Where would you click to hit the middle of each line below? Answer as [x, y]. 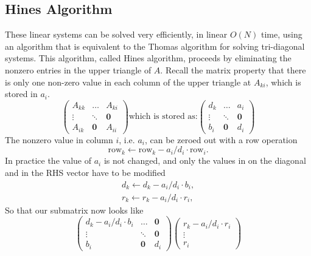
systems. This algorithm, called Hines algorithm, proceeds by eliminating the [148, 58]
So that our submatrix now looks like [74, 210]
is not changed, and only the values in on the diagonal [205, 160]
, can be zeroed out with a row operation [221, 139]
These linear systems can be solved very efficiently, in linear [116, 34]
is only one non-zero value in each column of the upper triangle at [128, 82]
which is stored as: [163, 117]
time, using [281, 34]
